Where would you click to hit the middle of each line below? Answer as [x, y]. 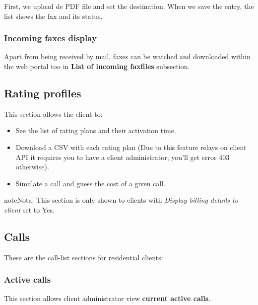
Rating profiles [43, 93]
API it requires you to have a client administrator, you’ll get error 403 [123, 157]
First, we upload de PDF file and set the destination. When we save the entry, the [129, 6]
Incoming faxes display [50, 38]
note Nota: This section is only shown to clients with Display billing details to [121, 200]
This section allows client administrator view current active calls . [107, 298]
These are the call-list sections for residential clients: [84, 257]
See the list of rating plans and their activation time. [96, 130]
